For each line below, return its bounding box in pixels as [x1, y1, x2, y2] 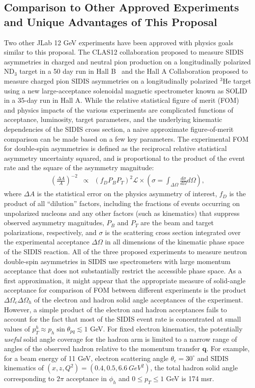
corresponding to [4, 373, 55, 384]
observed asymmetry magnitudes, [4, 217, 105, 228]
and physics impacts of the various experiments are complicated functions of [4, 104, 233, 115]
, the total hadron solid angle [150, 362, 238, 373]
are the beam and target [141, 217, 214, 228]
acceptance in [66, 373, 107, 384]
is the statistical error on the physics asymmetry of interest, [37, 188, 217, 199]
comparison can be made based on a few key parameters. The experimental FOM [4, 133, 249, 144]
